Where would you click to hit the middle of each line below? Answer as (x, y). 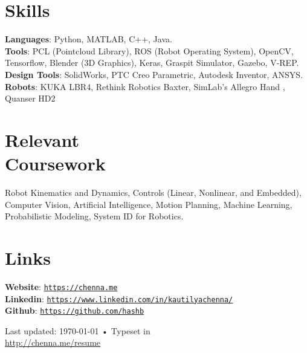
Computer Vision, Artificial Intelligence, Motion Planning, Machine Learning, (149, 204)
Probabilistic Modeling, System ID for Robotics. (94, 216)
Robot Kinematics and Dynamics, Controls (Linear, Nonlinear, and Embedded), (153, 192)
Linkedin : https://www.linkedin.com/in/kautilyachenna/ (119, 298)
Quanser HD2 (30, 98)
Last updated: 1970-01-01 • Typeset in (78, 330)
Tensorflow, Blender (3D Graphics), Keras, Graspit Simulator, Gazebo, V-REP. (152, 63)
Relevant (42, 139)
